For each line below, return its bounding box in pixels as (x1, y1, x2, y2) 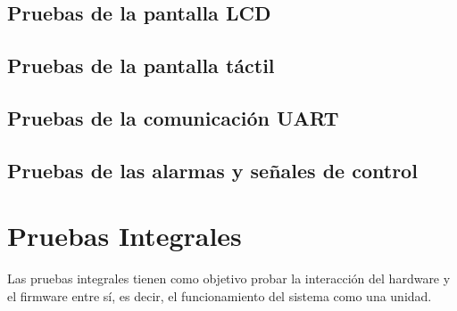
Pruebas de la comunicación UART (7, 103, 339, 131)
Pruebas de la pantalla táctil (7, 52, 275, 79)
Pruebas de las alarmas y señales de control (7, 156, 418, 184)
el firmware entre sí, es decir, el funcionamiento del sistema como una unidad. (7, 286, 432, 305)
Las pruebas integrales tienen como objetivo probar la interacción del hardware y (7, 269, 451, 288)
